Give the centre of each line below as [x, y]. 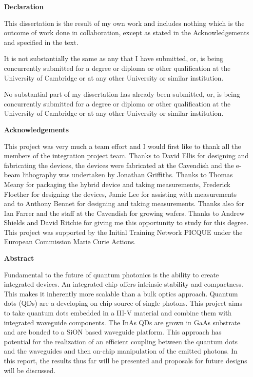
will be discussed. [30, 370]
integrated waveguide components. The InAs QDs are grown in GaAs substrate [122, 322]
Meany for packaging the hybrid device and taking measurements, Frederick [117, 184]
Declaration [24, 6]
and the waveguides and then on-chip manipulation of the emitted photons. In [121, 351]
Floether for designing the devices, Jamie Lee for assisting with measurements [120, 194]
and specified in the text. [41, 42]
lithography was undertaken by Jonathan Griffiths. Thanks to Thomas [127, 175]
